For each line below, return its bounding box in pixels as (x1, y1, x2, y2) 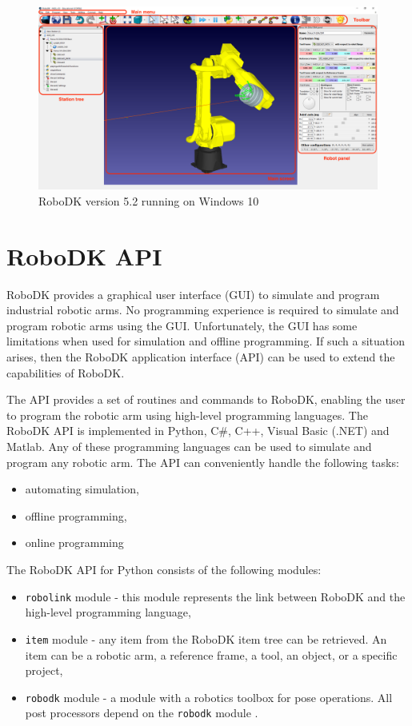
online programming (25, 534, 124, 551)
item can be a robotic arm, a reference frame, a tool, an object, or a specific (25, 646, 398, 663)
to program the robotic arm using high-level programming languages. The (6, 406, 368, 423)
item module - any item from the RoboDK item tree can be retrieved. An (25, 630, 387, 647)
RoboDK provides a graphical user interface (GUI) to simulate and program (6, 285, 380, 302)
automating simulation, (25, 481, 139, 497)
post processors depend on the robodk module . (25, 704, 258, 721)
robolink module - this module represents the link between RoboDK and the (25, 588, 406, 604)
